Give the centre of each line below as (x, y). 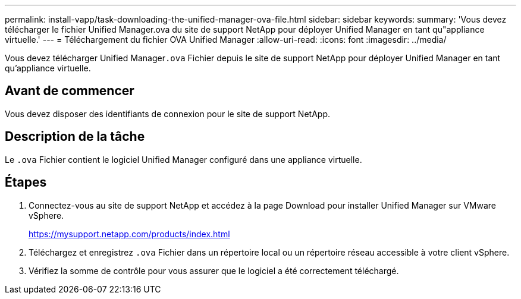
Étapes (26, 182)
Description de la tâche (75, 137)
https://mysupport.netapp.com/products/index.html (129, 234)
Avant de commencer (70, 91)
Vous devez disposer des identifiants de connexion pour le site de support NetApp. (167, 114)
